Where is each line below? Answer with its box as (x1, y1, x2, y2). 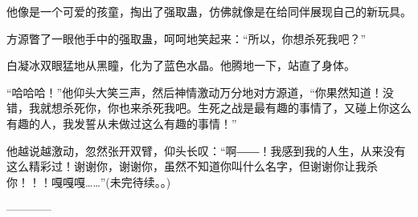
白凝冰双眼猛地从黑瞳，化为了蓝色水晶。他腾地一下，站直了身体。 (6, 57, 355, 74)
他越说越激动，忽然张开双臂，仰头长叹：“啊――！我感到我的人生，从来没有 (6, 142, 406, 159)
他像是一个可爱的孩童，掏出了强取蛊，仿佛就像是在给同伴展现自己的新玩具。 (6, 3, 412, 19)
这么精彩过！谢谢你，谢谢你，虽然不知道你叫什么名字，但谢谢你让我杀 (6, 158, 378, 175)
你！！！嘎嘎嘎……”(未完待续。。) (6, 173, 171, 190)
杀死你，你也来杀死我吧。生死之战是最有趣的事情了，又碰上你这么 (62, 99, 412, 116)
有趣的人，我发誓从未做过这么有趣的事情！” (6, 115, 237, 131)
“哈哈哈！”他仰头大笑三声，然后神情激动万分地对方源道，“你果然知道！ (6, 83, 383, 100)
